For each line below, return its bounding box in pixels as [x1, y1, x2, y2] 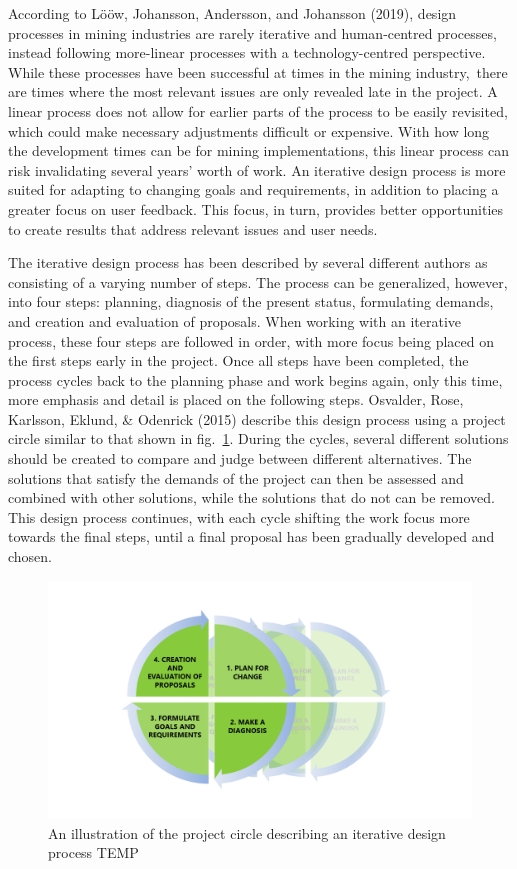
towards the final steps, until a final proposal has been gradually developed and [8, 526, 495, 547]
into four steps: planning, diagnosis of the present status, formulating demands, [8, 291, 494, 312]
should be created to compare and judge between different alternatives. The [8, 448, 472, 469]
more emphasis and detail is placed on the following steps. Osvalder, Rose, [8, 389, 464, 410]
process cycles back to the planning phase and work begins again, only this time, [8, 369, 503, 390]
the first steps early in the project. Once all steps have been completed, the [8, 350, 469, 371]
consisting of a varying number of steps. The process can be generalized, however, [8, 271, 508, 292]
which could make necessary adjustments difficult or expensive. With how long [8, 120, 490, 141]
